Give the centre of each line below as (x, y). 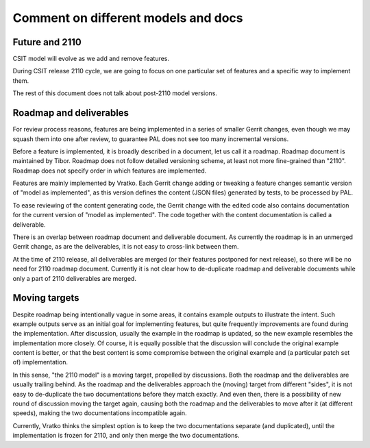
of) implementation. (40, 362)
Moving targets (46, 298)
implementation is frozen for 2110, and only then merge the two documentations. (126, 436)
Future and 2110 (47, 42)
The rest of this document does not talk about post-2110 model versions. (115, 93)
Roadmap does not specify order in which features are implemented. (110, 171)
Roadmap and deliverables (71, 113)
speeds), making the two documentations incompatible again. (100, 413)
